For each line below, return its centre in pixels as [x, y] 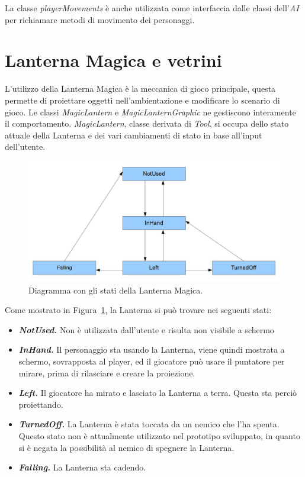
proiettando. [41, 404]
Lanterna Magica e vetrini [113, 60]
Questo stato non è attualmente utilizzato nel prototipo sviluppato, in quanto [159, 435]
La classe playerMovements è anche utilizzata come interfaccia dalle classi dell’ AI [152, 8]
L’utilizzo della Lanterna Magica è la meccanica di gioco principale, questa [140, 88]
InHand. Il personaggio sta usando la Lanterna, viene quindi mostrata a [152, 349]
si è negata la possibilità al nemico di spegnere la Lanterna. [126, 447]
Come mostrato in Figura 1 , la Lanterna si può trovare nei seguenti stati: [138, 310]
